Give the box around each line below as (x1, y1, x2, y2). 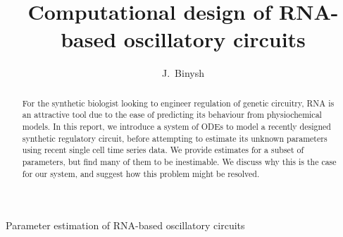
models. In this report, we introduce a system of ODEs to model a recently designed (22, 121, 331, 133)
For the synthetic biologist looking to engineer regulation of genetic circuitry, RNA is (22, 97, 335, 109)
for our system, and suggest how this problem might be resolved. (22, 167, 260, 179)
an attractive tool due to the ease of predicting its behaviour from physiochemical (22, 109, 322, 121)
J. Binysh (162, 66, 204, 80)
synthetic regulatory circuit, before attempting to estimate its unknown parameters (22, 132, 328, 144)
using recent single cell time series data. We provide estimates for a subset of (22, 144, 304, 156)
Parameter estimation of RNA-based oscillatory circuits (6, 218, 245, 233)
